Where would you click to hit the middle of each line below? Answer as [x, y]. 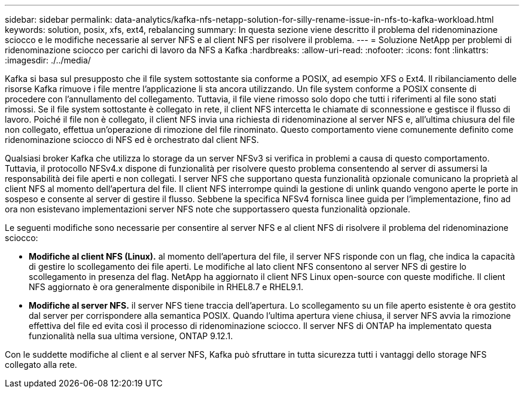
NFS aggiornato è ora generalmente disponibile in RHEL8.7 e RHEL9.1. [166, 287]
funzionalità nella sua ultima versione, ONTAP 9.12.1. [131, 336]
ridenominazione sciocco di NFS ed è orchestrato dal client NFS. [132, 140]
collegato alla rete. [41, 365]
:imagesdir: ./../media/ [48, 60]
